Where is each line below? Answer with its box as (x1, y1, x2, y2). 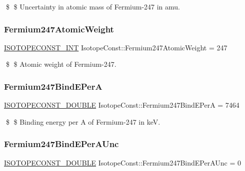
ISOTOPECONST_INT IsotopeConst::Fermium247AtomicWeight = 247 (4, 42, 227, 52)
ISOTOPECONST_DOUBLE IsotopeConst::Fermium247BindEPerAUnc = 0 (4, 157, 241, 168)
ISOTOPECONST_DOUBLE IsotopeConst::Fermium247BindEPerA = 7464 (4, 100, 239, 110)
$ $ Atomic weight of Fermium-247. (5, 59, 116, 69)
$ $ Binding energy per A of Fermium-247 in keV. (5, 116, 160, 127)
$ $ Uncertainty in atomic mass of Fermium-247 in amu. (5, 1, 180, 11)
